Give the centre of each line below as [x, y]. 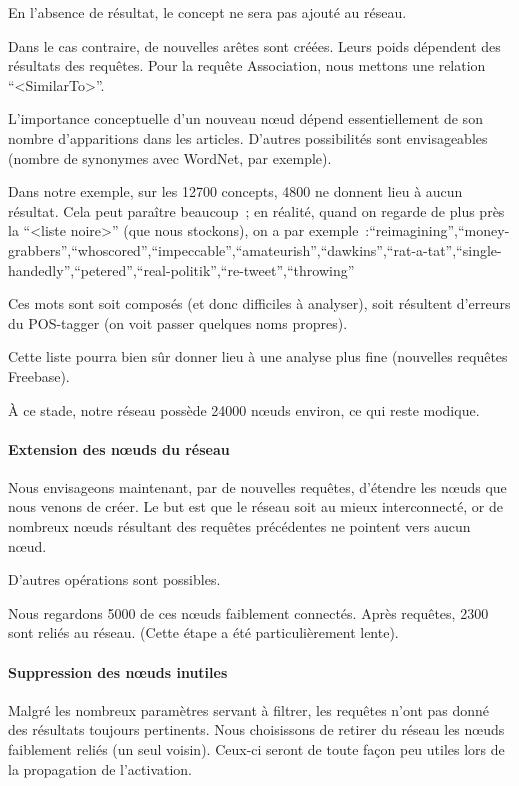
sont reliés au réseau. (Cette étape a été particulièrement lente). [203, 632]
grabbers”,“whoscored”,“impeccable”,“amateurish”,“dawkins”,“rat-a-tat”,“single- [255, 249]
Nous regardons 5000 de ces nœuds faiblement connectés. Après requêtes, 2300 [248, 612]
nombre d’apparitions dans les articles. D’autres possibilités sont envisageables [248, 137]
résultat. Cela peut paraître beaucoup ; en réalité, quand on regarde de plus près [256, 210]
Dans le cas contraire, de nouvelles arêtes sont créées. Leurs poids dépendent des [254, 45]
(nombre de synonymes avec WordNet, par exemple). [170, 157]
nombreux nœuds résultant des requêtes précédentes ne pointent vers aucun [239, 526]
